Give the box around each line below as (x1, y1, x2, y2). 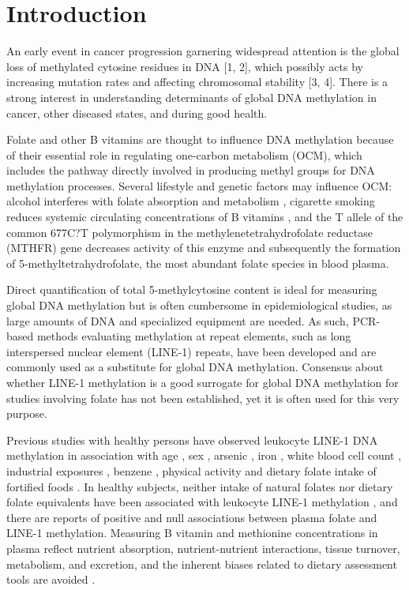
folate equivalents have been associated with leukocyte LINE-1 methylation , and (6, 494, 398, 510)
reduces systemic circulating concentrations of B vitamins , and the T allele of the (6, 209, 403, 225)
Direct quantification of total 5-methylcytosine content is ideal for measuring (6, 281, 377, 298)
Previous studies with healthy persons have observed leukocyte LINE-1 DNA (6, 431, 378, 448)
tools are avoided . (6, 571, 96, 588)
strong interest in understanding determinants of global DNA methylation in (6, 88, 377, 105)
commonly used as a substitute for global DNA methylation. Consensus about (6, 359, 384, 375)
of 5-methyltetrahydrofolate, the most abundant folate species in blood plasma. (6, 254, 389, 271)
